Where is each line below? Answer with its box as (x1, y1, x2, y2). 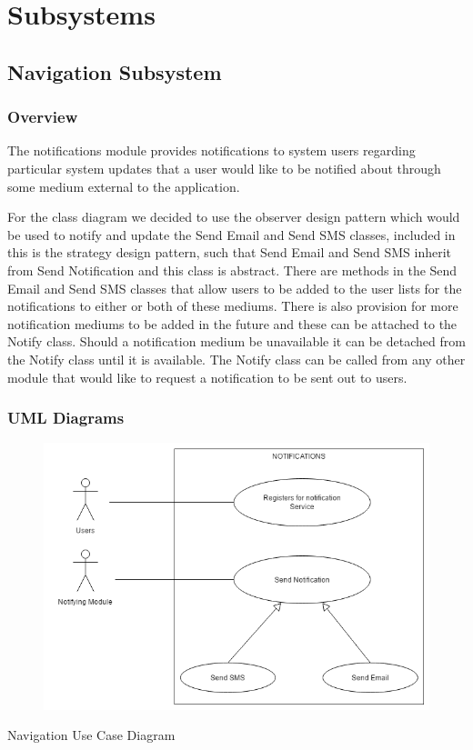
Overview (7, 105, 78, 128)
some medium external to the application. (7, 176, 240, 195)
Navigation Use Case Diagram (7, 725, 176, 745)
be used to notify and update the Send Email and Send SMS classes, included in (7, 225, 456, 244)
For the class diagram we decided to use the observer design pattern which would (7, 207, 460, 226)
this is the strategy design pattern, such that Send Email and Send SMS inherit (7, 243, 452, 262)
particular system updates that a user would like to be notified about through (7, 158, 441, 177)
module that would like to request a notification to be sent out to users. (7, 367, 408, 386)
